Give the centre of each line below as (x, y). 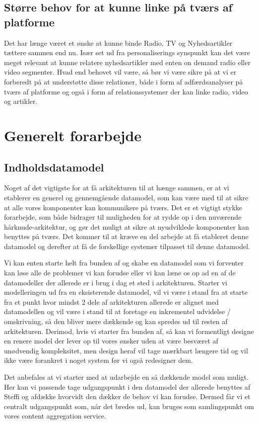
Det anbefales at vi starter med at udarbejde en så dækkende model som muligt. (126, 377)
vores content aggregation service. (55, 416)
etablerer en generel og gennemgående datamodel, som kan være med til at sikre (126, 197)
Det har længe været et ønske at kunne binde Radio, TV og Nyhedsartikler (118, 42)
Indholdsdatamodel (54, 167)
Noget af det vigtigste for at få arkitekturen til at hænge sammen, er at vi (117, 188)
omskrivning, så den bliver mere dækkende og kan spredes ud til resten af (116, 321)
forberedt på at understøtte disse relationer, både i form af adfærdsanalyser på (124, 81)
